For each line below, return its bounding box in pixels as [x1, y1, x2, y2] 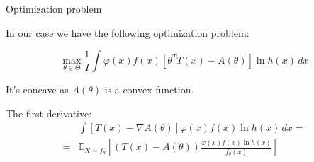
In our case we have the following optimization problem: [6, 25, 249, 40]
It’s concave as [6, 82, 69, 97]
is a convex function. [104, 82, 194, 97]
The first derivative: [6, 105, 92, 120]
